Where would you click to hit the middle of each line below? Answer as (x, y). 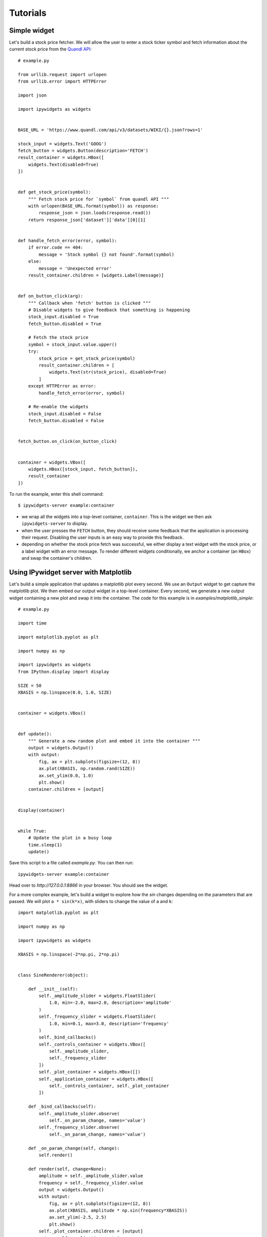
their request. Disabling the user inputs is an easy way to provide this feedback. (103, 537)
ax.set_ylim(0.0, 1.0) (66, 775)
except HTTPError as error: (62, 386)
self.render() (56, 1155)
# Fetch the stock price (58, 337)
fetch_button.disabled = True (65, 324)
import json (32, 95)
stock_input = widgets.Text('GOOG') (62, 144)
